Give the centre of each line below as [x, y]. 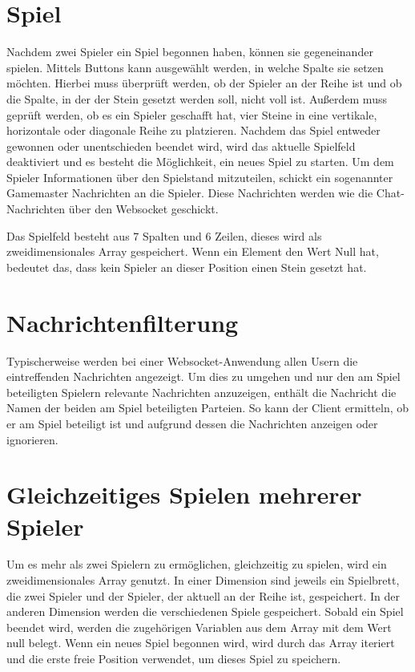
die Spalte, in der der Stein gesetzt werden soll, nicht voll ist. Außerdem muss [197, 98]
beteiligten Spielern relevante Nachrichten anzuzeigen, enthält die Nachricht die [201, 392]
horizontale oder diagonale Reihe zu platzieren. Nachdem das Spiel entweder [193, 130]
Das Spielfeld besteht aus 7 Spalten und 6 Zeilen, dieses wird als [164, 235]
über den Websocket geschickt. [143, 209]
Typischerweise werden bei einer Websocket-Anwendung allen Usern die [182, 360]
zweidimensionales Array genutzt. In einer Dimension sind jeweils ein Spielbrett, [203, 580]
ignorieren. [32, 439]
